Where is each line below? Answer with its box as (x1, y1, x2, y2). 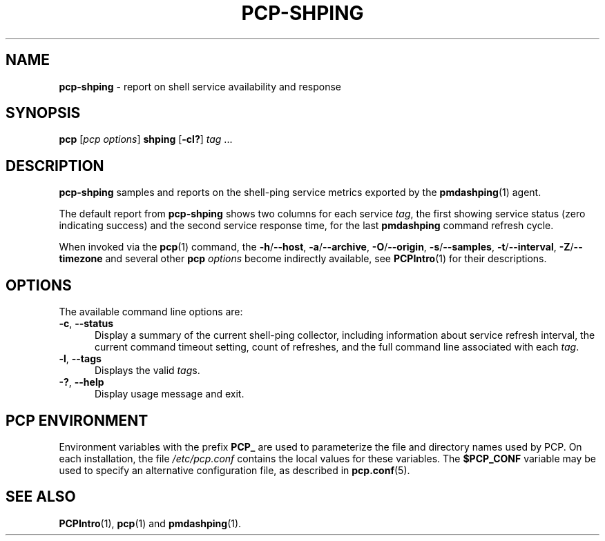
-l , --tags (59, 353, 102, 365)
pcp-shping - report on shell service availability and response (59, 80, 342, 92)
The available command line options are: (59, 306, 243, 318)
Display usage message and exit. (95, 388, 244, 400)
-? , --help (59, 376, 104, 388)
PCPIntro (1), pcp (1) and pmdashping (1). (59, 517, 242, 529)
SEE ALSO (6, 488, 76, 506)
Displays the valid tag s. (95, 364, 200, 377)
